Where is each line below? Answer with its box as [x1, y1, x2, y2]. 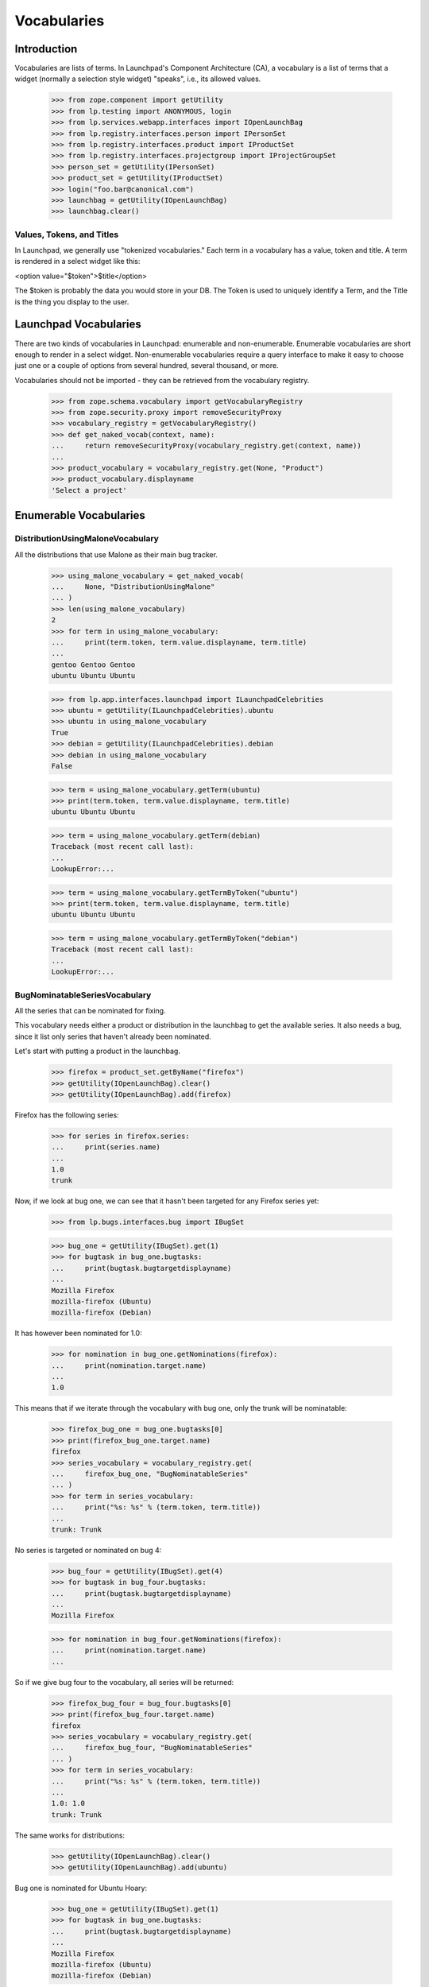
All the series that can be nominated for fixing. [14, 1005, 166, 1015]
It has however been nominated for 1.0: [14, 1328, 142, 1338]
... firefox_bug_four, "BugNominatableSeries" [51, 1743, 253, 1753]
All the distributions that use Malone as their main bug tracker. [14, 549, 218, 560]
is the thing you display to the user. [14, 296, 129, 306]
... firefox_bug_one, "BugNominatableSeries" [51, 1469, 249, 1478]
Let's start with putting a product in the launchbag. [14, 1046, 180, 1056]
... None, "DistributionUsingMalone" [51, 582, 215, 591]
